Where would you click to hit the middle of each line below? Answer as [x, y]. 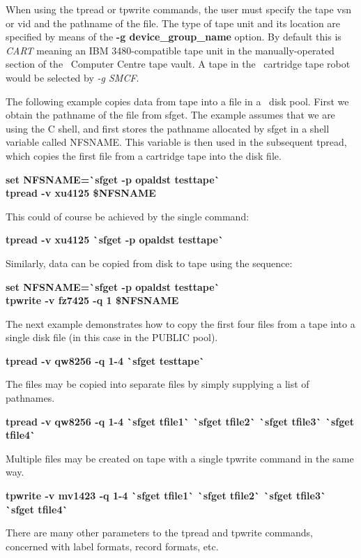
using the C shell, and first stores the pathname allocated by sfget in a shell [168, 128]
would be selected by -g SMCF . [72, 77]
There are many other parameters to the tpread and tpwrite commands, [160, 533]
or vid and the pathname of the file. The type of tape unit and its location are [173, 23]
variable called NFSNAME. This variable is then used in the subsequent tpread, [176, 142]
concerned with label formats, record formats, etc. [112, 546]
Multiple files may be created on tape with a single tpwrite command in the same [180, 458]
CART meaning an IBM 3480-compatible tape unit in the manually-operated [170, 50]
